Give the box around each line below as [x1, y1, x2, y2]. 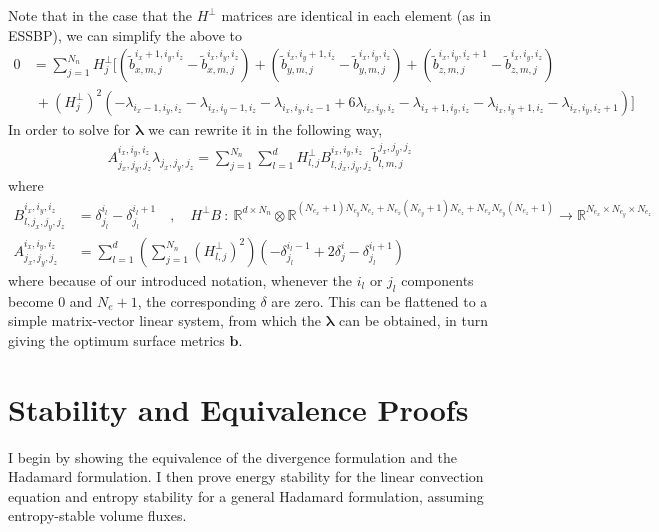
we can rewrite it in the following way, [148, 118, 383, 139]
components [401, 270, 474, 290]
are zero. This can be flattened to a [271, 290, 488, 311]
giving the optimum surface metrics [8, 329, 225, 350]
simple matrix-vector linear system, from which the [8, 310, 322, 331]
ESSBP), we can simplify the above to [8, 24, 242, 45]
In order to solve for [8, 118, 131, 139]
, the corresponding [137, 290, 256, 311]
